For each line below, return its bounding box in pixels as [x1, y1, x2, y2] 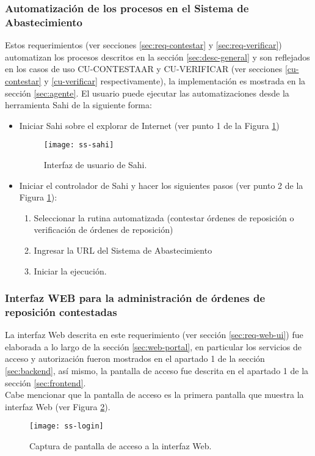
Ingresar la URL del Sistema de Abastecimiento [34, 243, 212, 256]
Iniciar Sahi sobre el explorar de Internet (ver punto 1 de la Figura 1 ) [19, 119, 280, 131]
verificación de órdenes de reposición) [34, 223, 173, 236]
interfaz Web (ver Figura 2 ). [5, 400, 110, 413]
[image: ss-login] [29, 422, 104, 431]
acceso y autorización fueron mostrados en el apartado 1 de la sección [5, 352, 265, 365]
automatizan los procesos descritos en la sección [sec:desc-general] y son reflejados [5, 50, 310, 63]
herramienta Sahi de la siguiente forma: [5, 98, 152, 111]
